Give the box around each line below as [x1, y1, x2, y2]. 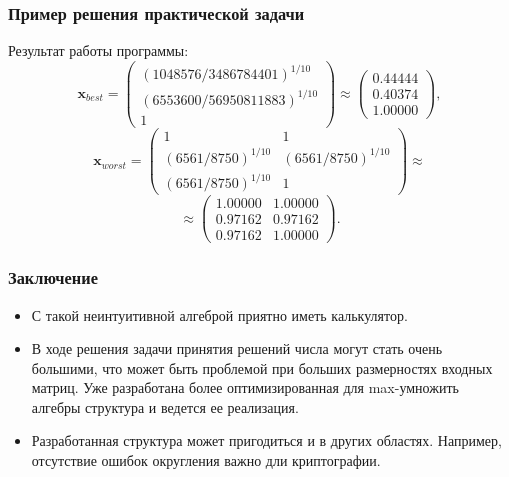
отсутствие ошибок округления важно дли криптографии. [31, 450, 381, 471]
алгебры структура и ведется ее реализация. [31, 396, 299, 417]
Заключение [8, 265, 98, 290]
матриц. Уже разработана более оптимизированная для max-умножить [31, 377, 459, 398]
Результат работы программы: [8, 40, 189, 61]
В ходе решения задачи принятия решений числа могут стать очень [31, 338, 443, 359]
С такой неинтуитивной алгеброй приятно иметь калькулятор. [31, 304, 408, 325]
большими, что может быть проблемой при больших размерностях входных [31, 357, 493, 378]
